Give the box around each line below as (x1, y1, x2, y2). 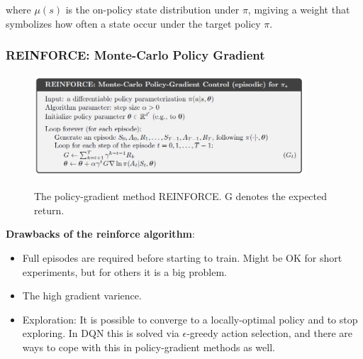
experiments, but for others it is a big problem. (22, 264, 227, 279)
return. (34, 202, 65, 217)
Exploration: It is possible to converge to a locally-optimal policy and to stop (22, 311, 358, 326)
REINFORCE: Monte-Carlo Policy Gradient (6, 46, 265, 64)
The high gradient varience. (22, 288, 142, 303)
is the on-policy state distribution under (65, 2, 240, 16)
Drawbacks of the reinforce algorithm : (6, 226, 195, 241)
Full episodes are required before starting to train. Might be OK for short (22, 250, 342, 265)
